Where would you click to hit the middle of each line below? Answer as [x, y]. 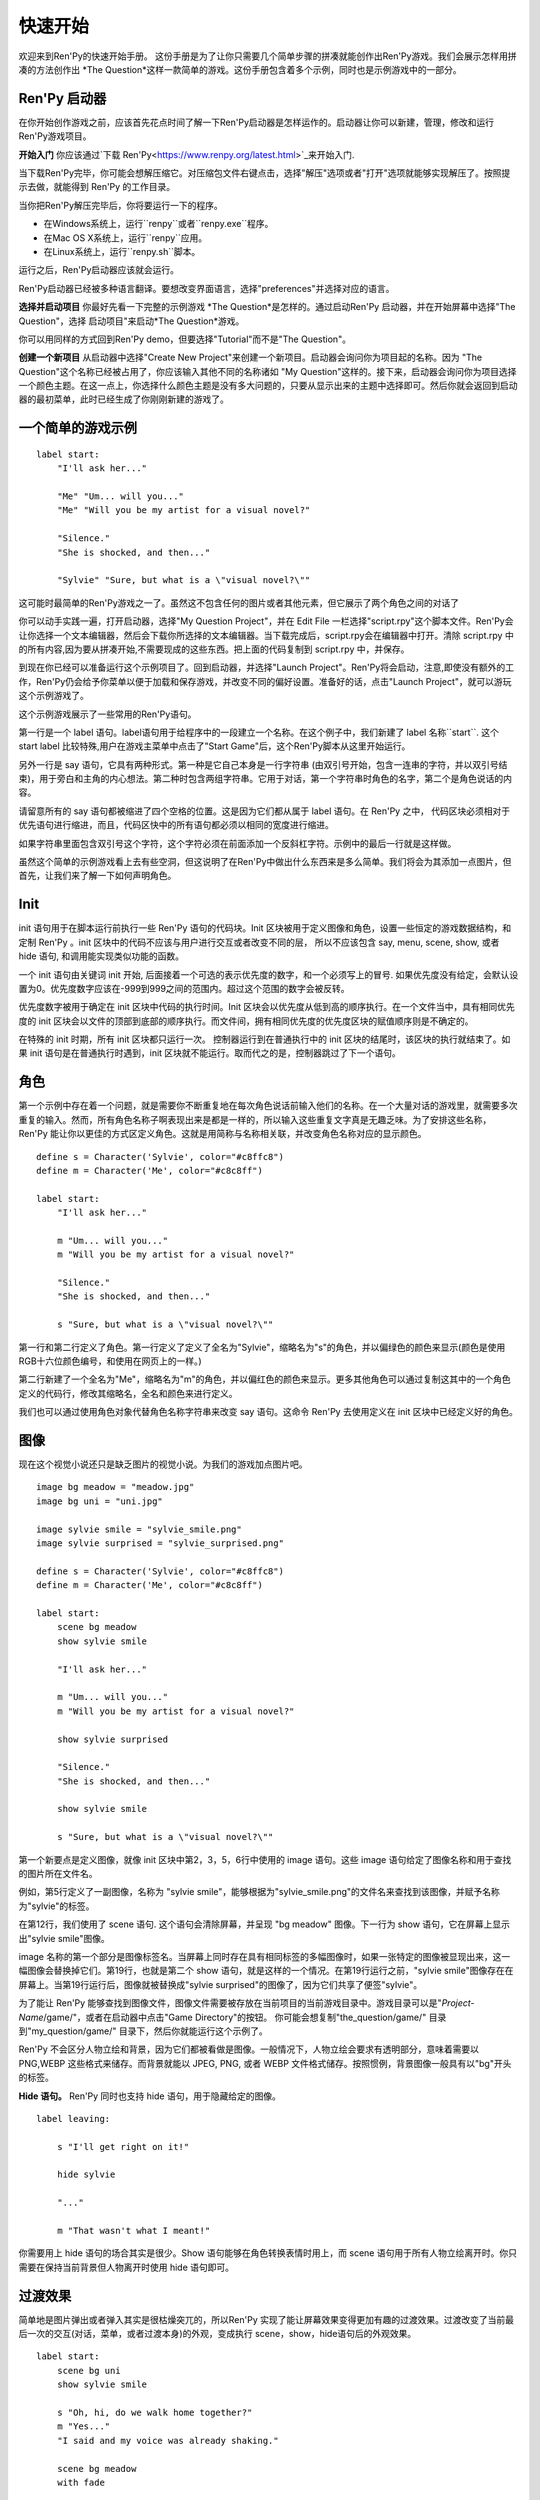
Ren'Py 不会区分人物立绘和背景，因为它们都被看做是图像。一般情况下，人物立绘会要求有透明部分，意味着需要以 [249, 2049]
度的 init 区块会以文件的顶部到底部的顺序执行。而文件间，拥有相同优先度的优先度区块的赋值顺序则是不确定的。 [246, 1021]
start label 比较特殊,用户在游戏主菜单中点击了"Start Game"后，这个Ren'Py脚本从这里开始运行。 [214, 746]
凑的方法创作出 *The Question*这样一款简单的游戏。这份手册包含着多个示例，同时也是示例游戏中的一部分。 [240, 69]
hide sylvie [86, 2174]
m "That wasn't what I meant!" [133, 2231]
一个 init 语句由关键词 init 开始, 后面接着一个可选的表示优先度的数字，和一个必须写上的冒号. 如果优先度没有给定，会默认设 [268, 974]
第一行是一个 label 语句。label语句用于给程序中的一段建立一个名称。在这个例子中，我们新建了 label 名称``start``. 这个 [258, 732]
